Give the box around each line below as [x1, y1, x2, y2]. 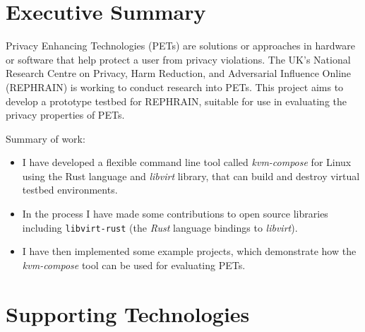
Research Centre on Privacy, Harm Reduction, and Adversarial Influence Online [6, 66, 352, 81]
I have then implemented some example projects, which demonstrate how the [22, 244, 357, 259]
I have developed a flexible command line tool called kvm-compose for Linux [22, 155, 352, 170]
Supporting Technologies [6, 299, 250, 328]
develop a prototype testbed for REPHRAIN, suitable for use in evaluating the [6, 93, 347, 108]
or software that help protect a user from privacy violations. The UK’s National [6, 52, 351, 66]
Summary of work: [6, 131, 85, 146]
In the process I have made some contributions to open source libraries [22, 206, 328, 221]
